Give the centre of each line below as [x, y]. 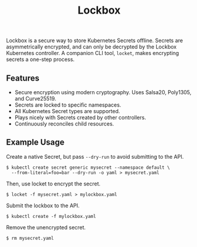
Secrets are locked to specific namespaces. [68, 105]
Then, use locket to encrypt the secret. [53, 184]
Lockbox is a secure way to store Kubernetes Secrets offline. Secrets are [95, 41]
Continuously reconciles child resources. [64, 124]
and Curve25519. [35, 99]
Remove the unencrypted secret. [46, 227]
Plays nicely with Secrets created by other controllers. [80, 117]
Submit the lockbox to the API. [43, 206]
